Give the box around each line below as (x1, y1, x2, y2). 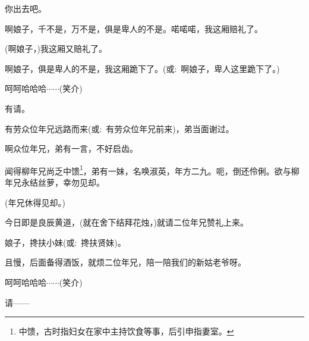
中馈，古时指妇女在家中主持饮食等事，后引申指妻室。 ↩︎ (18, 325, 234, 337)
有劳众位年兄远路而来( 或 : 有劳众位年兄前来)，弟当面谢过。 (5, 122, 234, 134)
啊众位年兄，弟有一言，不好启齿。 (5, 142, 138, 155)
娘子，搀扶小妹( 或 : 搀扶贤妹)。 (5, 236, 126, 248)
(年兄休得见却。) (5, 196, 65, 208)
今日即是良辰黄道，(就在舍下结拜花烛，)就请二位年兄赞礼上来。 (5, 216, 248, 229)
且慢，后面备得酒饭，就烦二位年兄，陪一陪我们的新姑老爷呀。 (5, 256, 246, 268)
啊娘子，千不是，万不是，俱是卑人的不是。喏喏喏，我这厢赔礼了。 (5, 22, 263, 35)
